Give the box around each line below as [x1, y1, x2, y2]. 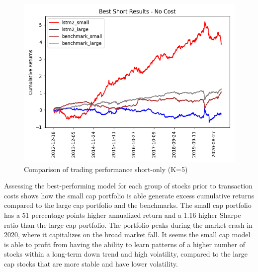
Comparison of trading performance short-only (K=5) [24, 164, 188, 174]
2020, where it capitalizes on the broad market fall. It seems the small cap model [4, 229, 251, 240]
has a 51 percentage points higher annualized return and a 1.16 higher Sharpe [4, 209, 241, 220]
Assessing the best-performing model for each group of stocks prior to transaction [4, 181, 253, 191]
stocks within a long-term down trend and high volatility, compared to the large [4, 249, 248, 259]
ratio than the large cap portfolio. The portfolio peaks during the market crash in [4, 219, 253, 230]
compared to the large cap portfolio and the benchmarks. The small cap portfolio [4, 200, 252, 210]
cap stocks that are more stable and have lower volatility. [4, 258, 178, 269]
